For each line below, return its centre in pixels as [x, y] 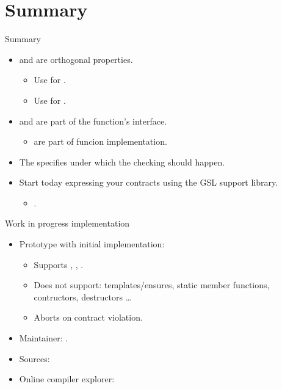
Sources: [34, 358]
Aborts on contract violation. [88, 317]
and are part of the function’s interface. [93, 121]
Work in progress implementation [67, 223]
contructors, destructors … [83, 296]
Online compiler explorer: [67, 379]
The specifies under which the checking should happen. [122, 162]
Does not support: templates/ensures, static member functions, [152, 285]
